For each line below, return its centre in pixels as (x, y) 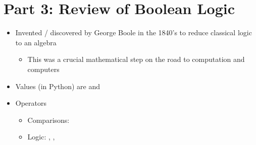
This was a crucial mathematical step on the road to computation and (136, 59)
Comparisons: (48, 120)
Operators (31, 103)
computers (43, 69)
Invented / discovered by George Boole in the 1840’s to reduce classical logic (134, 32)
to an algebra (36, 42)
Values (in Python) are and (58, 86)
